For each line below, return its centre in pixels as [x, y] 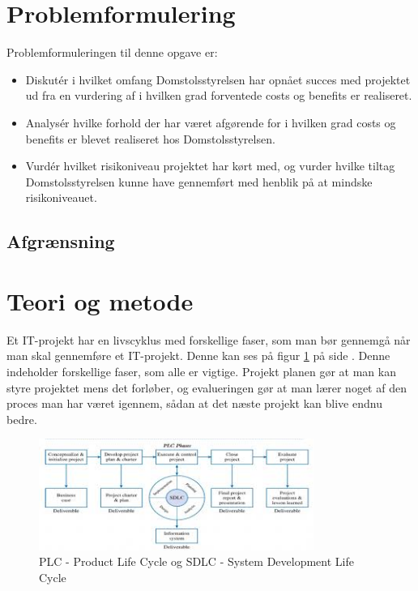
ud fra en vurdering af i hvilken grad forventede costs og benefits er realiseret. [219, 95]
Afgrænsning [61, 241]
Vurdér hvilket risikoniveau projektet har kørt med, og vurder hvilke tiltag [210, 166]
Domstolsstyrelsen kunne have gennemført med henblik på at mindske [199, 181]
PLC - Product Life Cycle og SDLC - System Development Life [196, 561]
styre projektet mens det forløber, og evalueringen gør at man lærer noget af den [207, 387]
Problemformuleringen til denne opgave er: [112, 52]
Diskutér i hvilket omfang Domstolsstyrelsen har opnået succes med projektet [218, 79]
